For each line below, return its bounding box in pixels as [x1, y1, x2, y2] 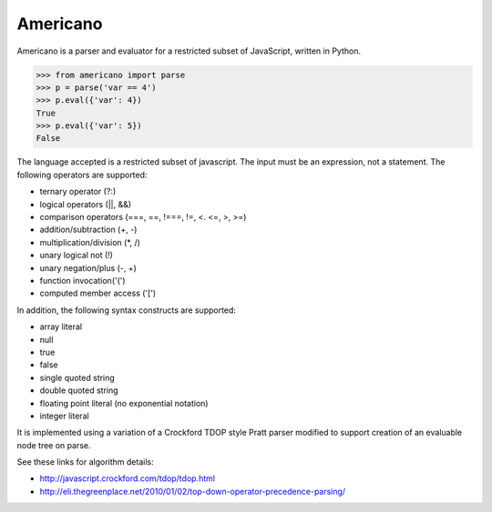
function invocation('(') [39, 275, 127, 286]
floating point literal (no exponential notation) [39, 397, 209, 408]
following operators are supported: [16, 169, 148, 180]
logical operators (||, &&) [39, 198, 132, 209]
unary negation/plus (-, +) [39, 262, 137, 273]
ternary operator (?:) [39, 186, 117, 197]
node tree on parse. [16, 439, 91, 450]
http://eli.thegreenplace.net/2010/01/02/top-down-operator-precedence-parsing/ [39, 486, 346, 497]
